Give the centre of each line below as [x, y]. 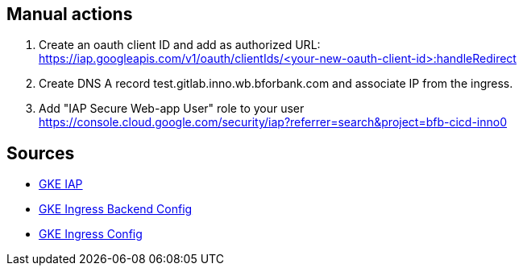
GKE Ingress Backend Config [116, 209]
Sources [41, 153]
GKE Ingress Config [91, 234]
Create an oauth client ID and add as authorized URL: [180, 45]
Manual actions [70, 14]
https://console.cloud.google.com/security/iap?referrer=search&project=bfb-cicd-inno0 [273, 122]
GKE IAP [61, 184]
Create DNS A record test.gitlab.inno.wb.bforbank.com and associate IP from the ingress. [276, 84]
